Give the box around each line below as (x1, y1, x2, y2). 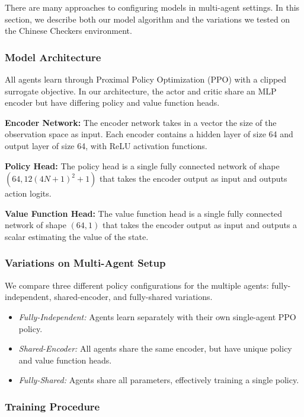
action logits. (5, 187, 52, 200)
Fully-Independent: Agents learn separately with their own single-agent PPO (18, 310, 296, 323)
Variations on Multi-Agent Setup (5, 255, 166, 270)
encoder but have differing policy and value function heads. (5, 96, 220, 109)
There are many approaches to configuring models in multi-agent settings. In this (5, 1, 300, 13)
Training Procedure (5, 399, 100, 413)
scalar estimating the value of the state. (5, 230, 149, 242)
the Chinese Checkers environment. (5, 24, 132, 37)
